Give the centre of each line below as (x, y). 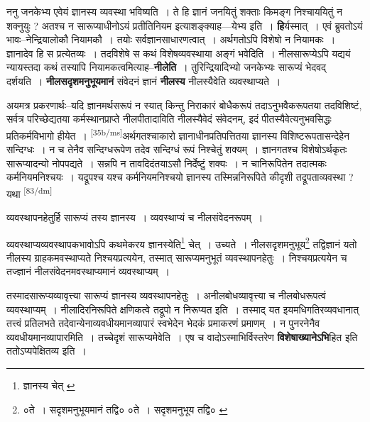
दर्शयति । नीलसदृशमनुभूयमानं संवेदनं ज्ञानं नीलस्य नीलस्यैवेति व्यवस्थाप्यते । (144, 80)
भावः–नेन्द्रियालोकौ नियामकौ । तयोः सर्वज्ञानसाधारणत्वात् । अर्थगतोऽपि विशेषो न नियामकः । (171, 39)
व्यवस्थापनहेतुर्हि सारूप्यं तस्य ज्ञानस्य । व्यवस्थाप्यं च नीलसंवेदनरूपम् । (135, 217)
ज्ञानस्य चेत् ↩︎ (49, 385)
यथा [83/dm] (29, 192)
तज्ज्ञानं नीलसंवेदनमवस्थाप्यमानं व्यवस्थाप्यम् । (88, 271)
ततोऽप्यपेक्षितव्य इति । (47, 351)
